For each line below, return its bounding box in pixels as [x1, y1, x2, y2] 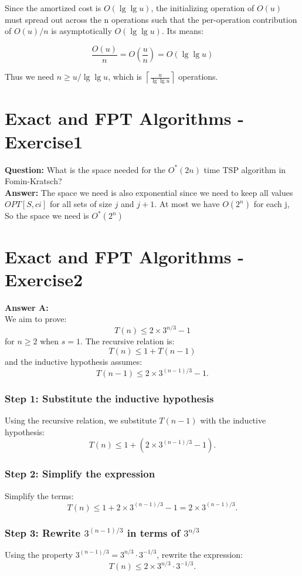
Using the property [5, 548, 73, 560]
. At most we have [154, 198, 220, 210]
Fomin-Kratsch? [5, 175, 62, 187]
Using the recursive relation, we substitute [5, 414, 157, 426]
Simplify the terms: [5, 489, 74, 502]
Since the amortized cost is [5, 2, 101, 13]
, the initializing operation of [151, 2, 255, 13]
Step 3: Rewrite [5, 525, 81, 540]
